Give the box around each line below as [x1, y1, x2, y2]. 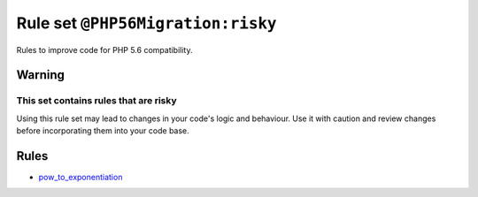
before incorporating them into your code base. [16, 125, 189, 136]
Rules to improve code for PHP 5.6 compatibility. [16, 44, 193, 55]
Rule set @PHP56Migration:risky [16, 13, 277, 33]
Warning [16, 67, 66, 83]
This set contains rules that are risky [16, 95, 177, 107]
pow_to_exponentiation [38, 172, 123, 182]
